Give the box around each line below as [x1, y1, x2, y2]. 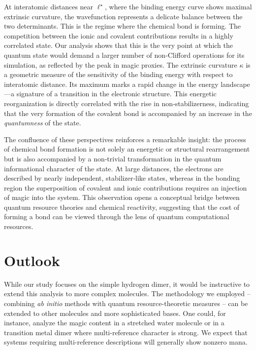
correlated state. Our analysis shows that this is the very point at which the [4, 40, 233, 50]
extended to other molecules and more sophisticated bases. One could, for [4, 308, 226, 318]
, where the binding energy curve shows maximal [105, 1, 252, 11]
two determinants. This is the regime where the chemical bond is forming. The [4, 21, 241, 31]
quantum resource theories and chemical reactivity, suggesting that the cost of [4, 201, 240, 212]
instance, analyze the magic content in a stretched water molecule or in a [4, 317, 224, 328]
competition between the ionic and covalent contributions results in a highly [4, 30, 233, 40]
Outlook [4, 250, 60, 270]
